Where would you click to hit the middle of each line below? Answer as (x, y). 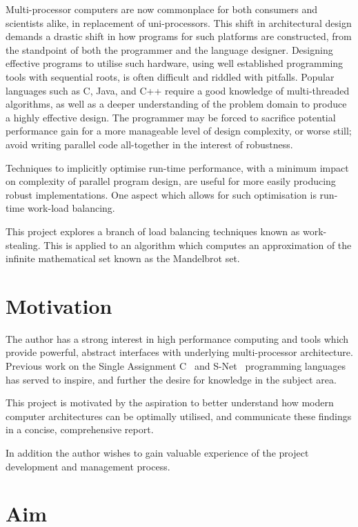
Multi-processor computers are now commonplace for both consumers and (162, 9)
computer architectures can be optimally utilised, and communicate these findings (179, 416)
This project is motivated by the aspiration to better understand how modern (170, 402)
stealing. (23, 245)
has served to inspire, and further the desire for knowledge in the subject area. (171, 379)
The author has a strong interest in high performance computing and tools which (177, 338)
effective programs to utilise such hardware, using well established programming (175, 63)
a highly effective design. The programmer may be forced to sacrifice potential (171, 117)
